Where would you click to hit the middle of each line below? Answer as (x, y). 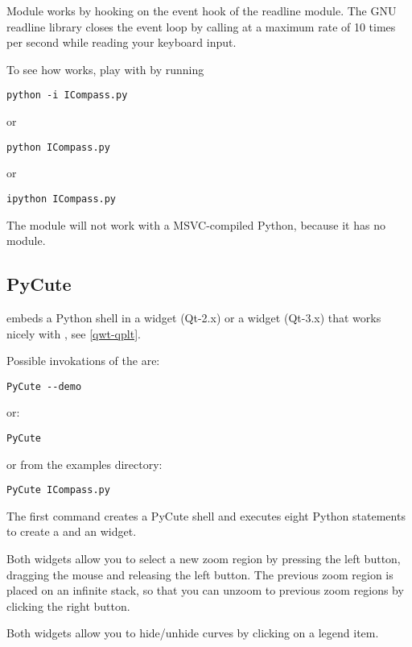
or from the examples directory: (84, 464)
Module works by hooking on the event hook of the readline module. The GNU (202, 10)
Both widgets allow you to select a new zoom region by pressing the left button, (204, 559)
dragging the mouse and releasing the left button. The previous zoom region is (200, 574)
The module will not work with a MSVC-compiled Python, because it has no (196, 224)
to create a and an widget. (72, 531)
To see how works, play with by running (105, 69)
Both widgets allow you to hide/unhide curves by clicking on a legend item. (193, 633)
